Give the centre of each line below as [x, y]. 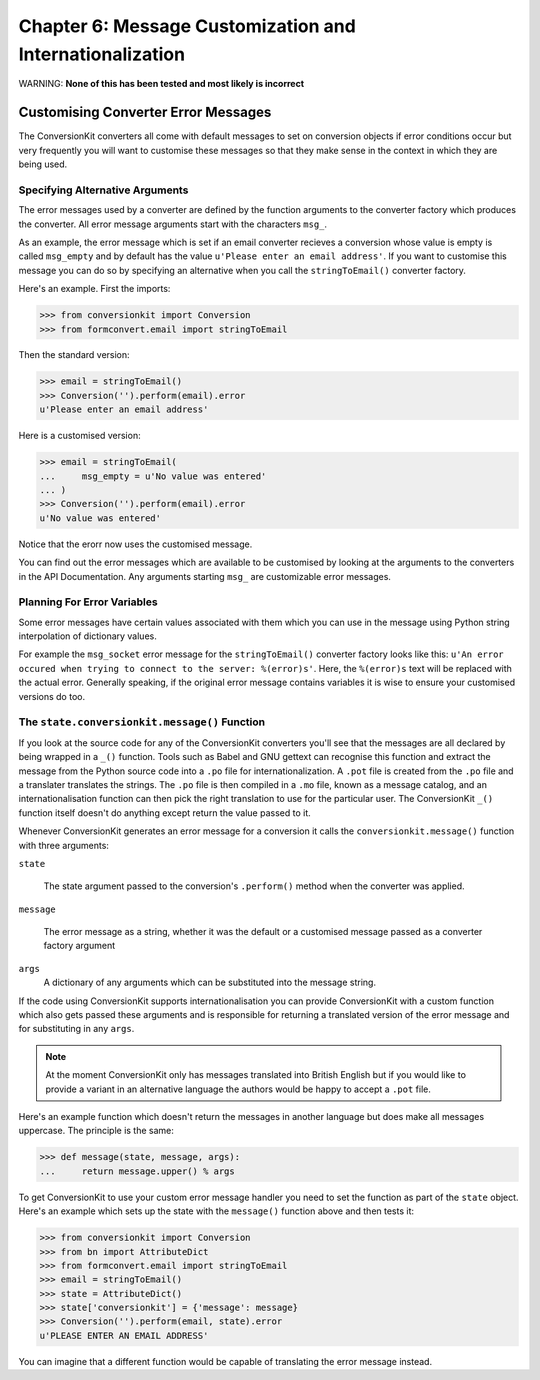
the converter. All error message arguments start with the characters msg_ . [173, 224]
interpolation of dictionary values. [87, 636]
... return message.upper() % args [137, 1171]
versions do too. [51, 696]
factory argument [79, 946]
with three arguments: [64, 845]
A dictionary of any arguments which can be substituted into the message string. [210, 982]
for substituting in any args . [76, 1029]
